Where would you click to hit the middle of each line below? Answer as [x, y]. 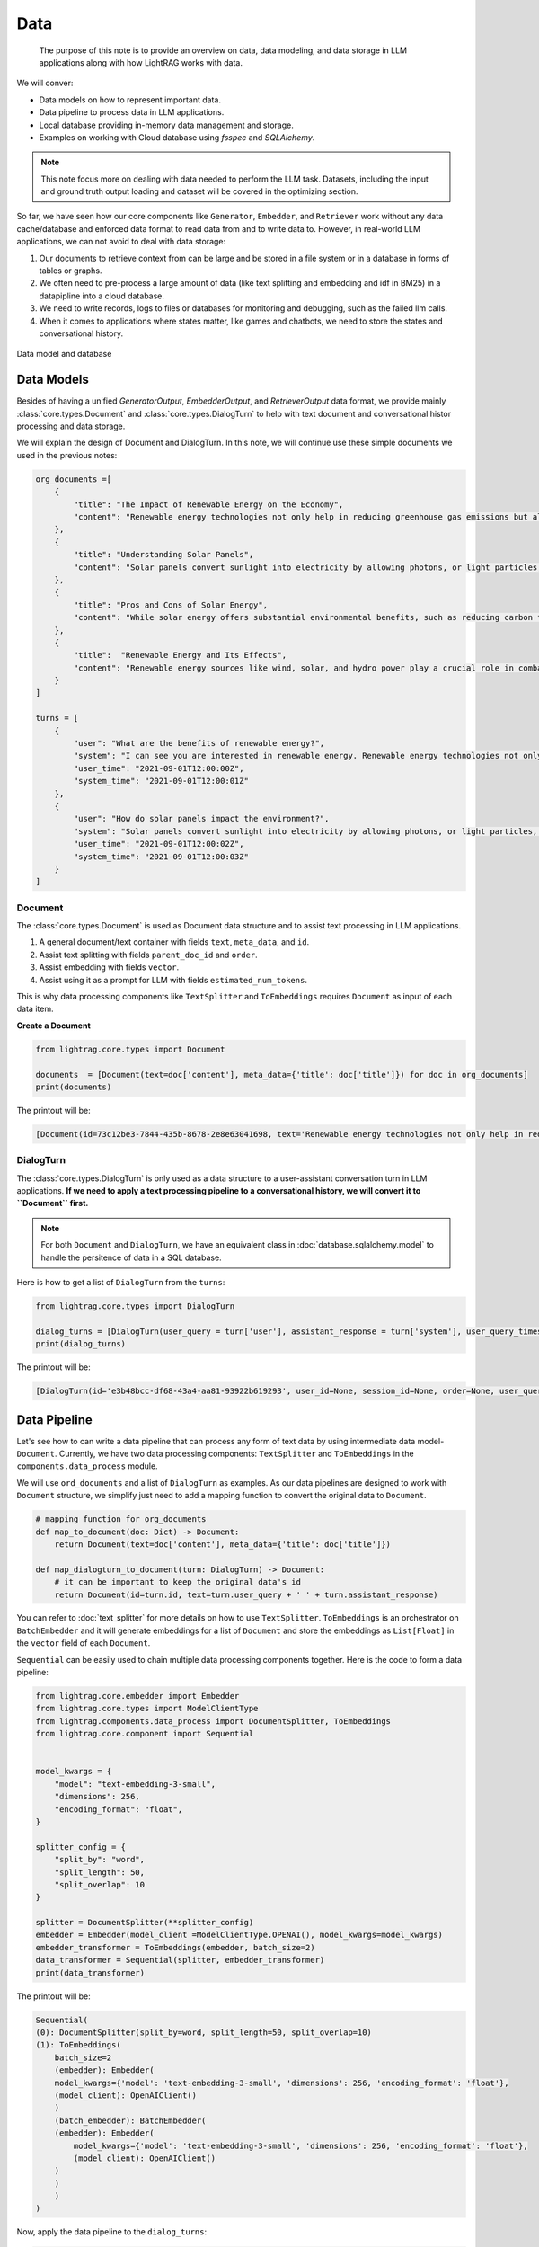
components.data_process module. [87, 1466]
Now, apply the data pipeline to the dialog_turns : [111, 2232]
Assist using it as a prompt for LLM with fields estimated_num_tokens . [173, 980]
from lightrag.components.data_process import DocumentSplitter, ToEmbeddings [213, 1721]
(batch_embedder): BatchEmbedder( [130, 2120]
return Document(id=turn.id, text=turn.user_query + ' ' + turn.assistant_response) [247, 1594]
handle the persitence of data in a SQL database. [131, 1257]
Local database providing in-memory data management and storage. [166, 125]
